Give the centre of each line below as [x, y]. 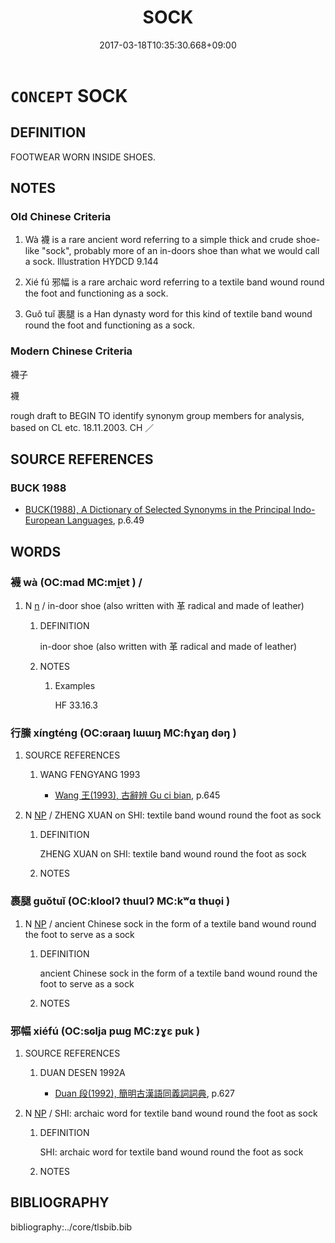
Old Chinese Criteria [61, 217]
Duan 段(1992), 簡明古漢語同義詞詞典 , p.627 [144, 1093]
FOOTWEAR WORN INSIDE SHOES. [83, 157]
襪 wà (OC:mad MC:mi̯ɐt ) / [76, 582]
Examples [75, 686]
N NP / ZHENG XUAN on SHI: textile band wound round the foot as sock [173, 815]
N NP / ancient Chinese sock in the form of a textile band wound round [170, 923]
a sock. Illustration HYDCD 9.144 [91, 262]
